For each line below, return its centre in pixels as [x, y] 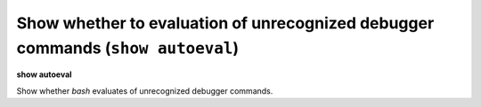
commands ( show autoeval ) [128, 48]
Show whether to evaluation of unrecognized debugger [225, 23]
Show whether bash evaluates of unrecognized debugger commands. [145, 91]
